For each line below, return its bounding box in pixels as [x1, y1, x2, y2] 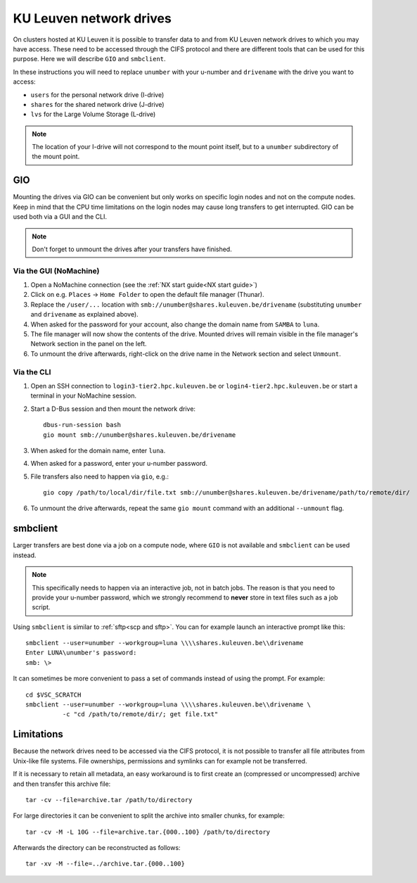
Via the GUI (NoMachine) [13, 266, 100, 276]
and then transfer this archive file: [13, 780, 111, 788]
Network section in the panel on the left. [30, 340, 147, 348]
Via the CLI [13, 367, 51, 376]
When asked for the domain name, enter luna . [30, 446, 166, 455]
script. [32, 603, 51, 611]
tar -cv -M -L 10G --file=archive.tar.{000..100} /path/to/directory [25, 827, 271, 836]
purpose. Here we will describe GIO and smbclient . [13, 55, 166, 63]
